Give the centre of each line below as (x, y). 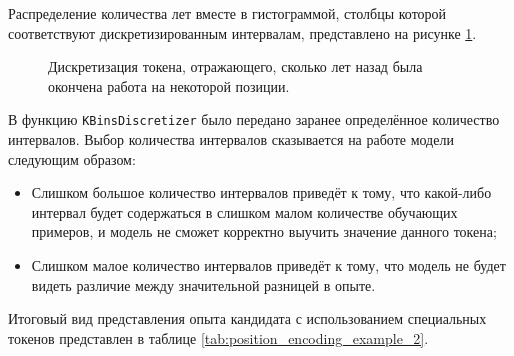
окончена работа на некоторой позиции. (169, 85)
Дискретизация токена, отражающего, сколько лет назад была (235, 66)
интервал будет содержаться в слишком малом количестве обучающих (244, 211)
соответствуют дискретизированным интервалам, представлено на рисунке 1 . (242, 32)
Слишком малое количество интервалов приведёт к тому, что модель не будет (268, 265)
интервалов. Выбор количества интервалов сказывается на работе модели (231, 139)
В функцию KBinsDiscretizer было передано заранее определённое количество (254, 119)
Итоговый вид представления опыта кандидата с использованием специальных (247, 318)
